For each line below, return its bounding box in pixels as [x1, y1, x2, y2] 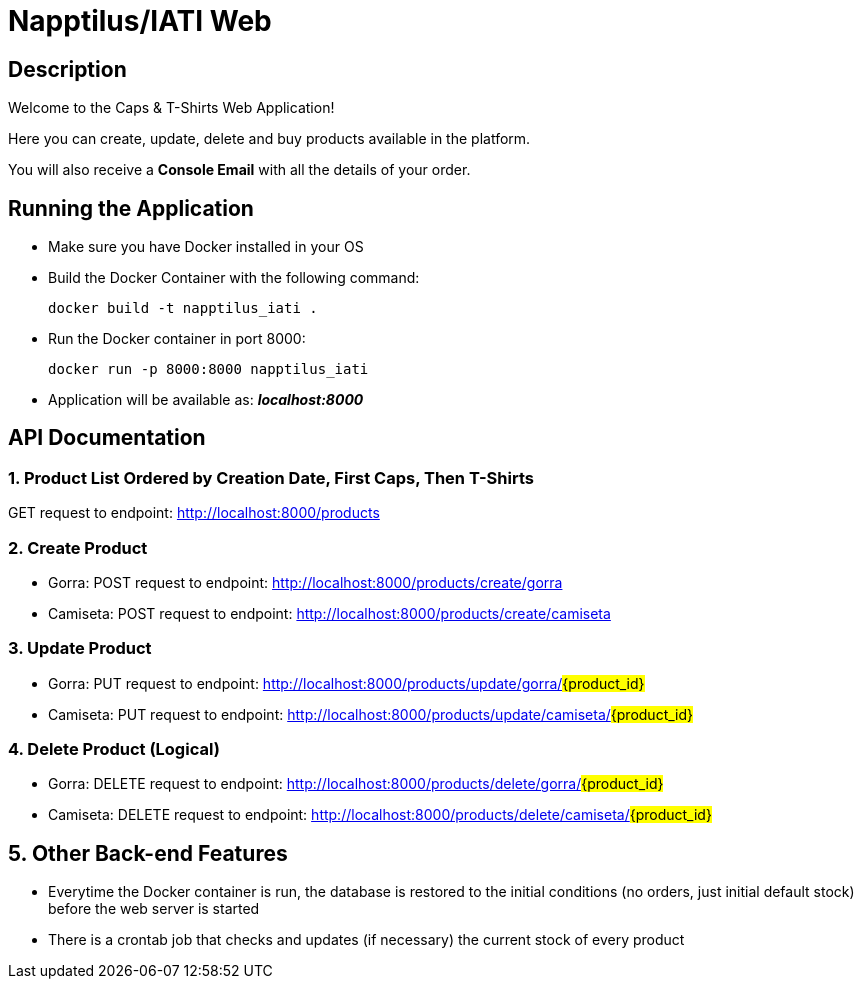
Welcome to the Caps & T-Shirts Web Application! [8, 99, 335, 117]
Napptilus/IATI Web [8, 4, 272, 38]
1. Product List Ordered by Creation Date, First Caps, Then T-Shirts [8, 467, 534, 488]
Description [8, 56, 127, 82]
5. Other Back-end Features [8, 840, 288, 866]
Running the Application [8, 195, 254, 221]
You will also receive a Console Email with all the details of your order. [8, 161, 471, 179]
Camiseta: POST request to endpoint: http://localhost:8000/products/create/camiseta [48, 604, 611, 622]
